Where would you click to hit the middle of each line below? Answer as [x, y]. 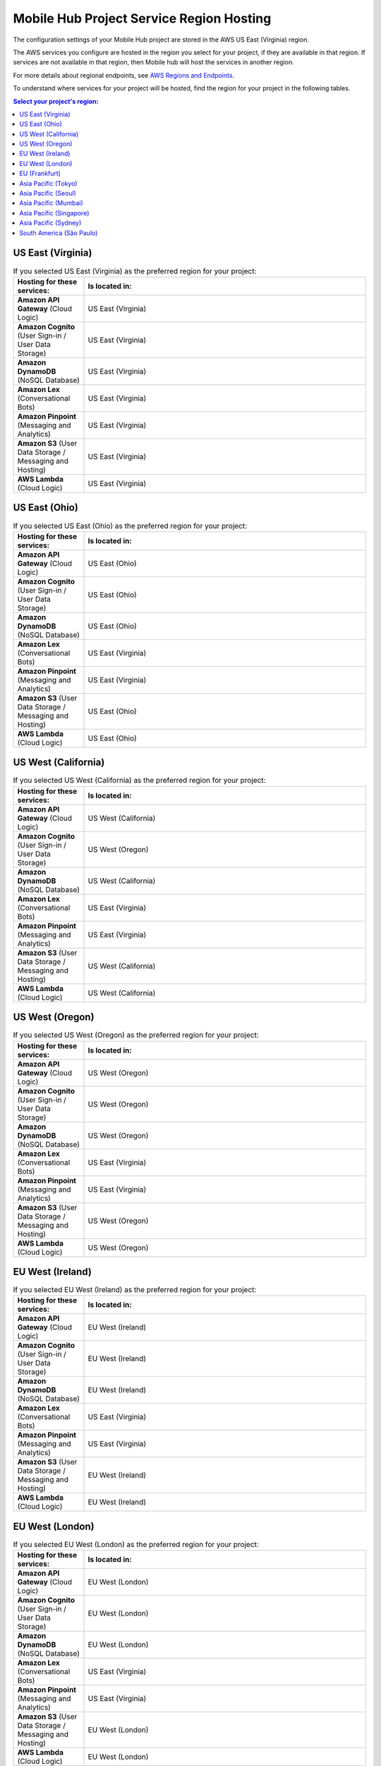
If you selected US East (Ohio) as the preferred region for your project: [130, 526]
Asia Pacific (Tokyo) [48, 183]
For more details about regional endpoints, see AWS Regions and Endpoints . [124, 75]
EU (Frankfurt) [40, 174]
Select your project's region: [56, 101]
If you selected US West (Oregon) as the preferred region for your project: [136, 1035]
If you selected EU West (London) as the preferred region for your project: [136, 1545]
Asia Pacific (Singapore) [54, 213]
